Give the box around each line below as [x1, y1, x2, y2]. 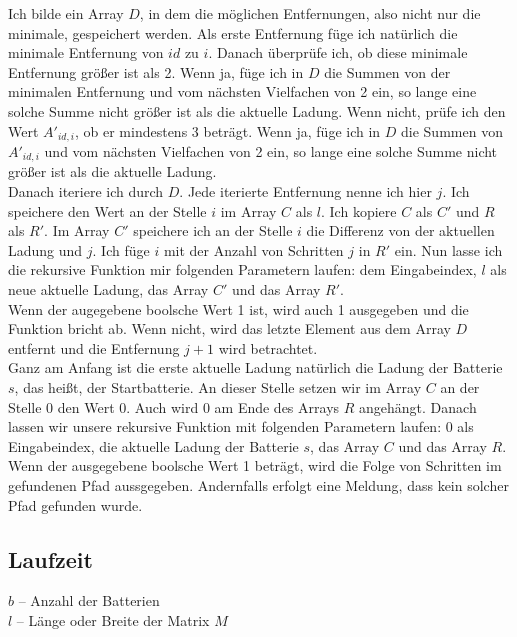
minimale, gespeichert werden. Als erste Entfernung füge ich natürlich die [8, 22, 458, 43]
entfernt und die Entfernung [8, 337, 180, 358]
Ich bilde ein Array [8, 3, 124, 23]
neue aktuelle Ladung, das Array [8, 279, 209, 300]
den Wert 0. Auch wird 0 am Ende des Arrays [57, 396, 340, 417]
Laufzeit [8, 543, 93, 574]
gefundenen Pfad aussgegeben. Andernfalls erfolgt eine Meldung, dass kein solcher [8, 474, 509, 495]
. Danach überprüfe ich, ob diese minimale [208, 42, 468, 63]
